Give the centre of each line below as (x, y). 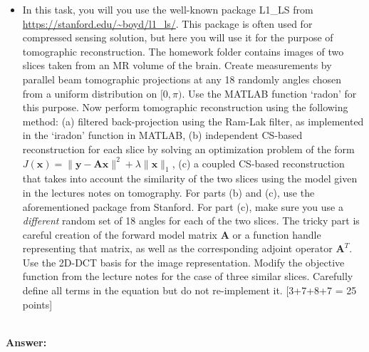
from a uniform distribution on (90, 93)
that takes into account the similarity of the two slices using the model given (190, 178)
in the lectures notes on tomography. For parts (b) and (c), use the (168, 192)
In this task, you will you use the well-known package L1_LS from (168, 9)
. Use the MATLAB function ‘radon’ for (269, 93)
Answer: (26, 342)
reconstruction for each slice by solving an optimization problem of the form (188, 149)
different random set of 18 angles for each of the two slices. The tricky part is (191, 221)
